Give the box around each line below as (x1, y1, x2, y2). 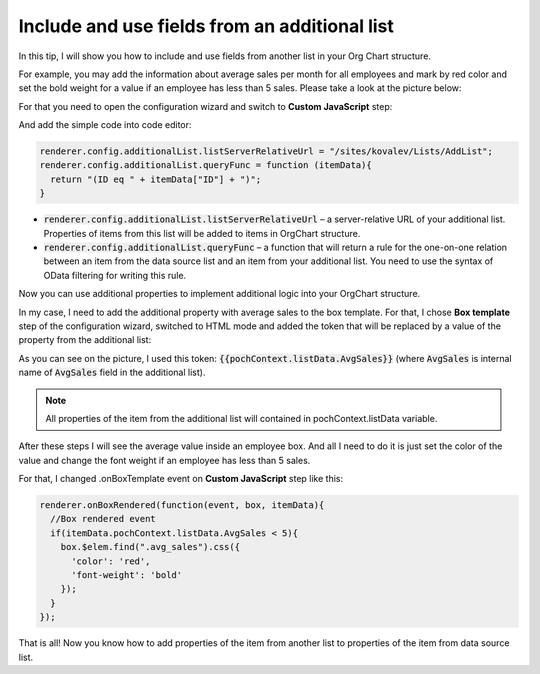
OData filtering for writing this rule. (43, 269, 187, 281)
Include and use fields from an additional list (18, 15, 395, 37)
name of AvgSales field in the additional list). (18, 366, 206, 379)
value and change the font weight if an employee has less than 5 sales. (18, 454, 311, 466)
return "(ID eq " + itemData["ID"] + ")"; (50, 173, 262, 185)
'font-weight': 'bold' (71, 570, 183, 581)
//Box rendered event (50, 513, 157, 525)
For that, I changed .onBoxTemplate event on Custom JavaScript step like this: (18, 473, 344, 485)
